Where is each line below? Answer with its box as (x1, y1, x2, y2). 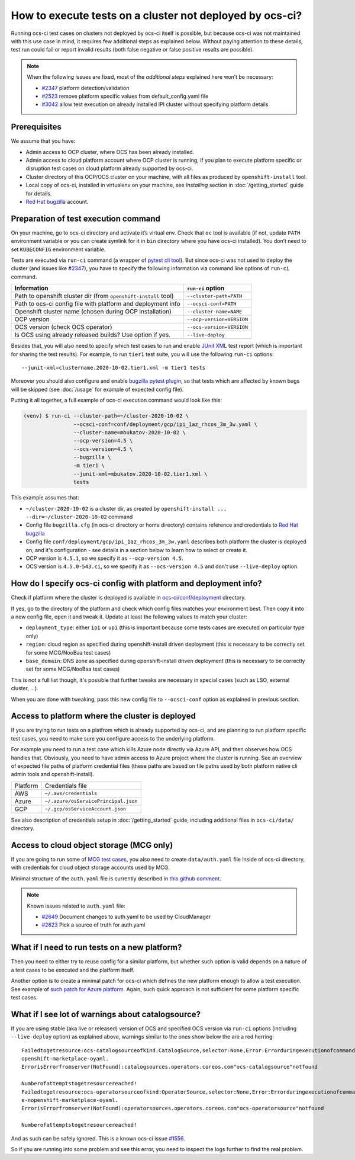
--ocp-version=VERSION (186, 316, 248, 322)
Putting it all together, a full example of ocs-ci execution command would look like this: (11, 397, 222, 404)
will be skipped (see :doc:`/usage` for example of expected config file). (11, 386, 184, 393)
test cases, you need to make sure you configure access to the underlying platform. (11, 735, 215, 742)
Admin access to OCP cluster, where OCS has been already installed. (25, 148, 195, 155)
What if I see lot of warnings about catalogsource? (11, 1009, 201, 1019)
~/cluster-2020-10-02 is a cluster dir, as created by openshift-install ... (25, 505, 227, 512)
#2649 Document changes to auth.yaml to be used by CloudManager (41, 913, 211, 921)
